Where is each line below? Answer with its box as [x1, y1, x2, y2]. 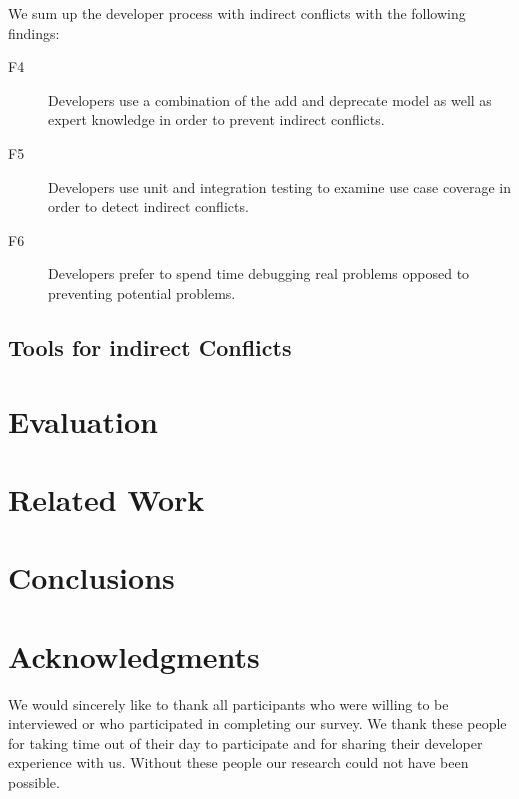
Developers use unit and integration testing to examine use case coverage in [48, 176, 512, 197]
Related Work [8, 478, 205, 519]
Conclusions [8, 557, 175, 598]
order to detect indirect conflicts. [48, 196, 249, 217]
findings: [8, 22, 60, 43]
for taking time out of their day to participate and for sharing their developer [8, 732, 483, 753]
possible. [8, 771, 60, 792]
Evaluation [8, 400, 158, 441]
